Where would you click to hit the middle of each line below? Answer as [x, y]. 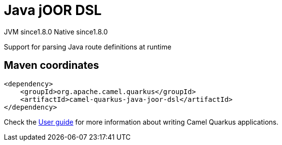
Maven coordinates [52, 65]
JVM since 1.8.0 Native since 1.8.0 [56, 32]
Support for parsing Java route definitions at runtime [88, 47]
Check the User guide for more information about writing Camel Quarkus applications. [141, 122]
